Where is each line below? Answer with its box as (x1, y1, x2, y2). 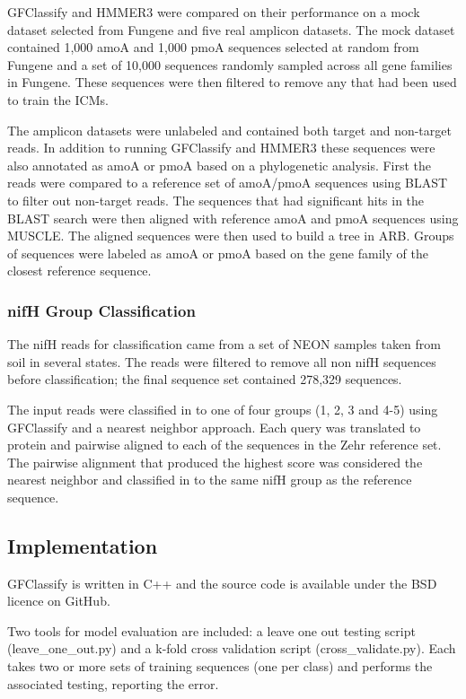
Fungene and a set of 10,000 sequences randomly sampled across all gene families (7, 55, 453, 74)
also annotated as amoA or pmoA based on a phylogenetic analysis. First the (7, 155, 432, 174)
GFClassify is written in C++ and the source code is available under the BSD (7, 573, 437, 592)
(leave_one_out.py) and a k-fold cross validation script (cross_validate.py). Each (7, 639, 456, 658)
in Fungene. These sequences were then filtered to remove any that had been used (7, 73, 457, 92)
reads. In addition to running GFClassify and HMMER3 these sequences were (7, 138, 435, 157)
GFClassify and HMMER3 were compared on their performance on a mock (7, 3, 420, 21)
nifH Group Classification (7, 299, 196, 321)
